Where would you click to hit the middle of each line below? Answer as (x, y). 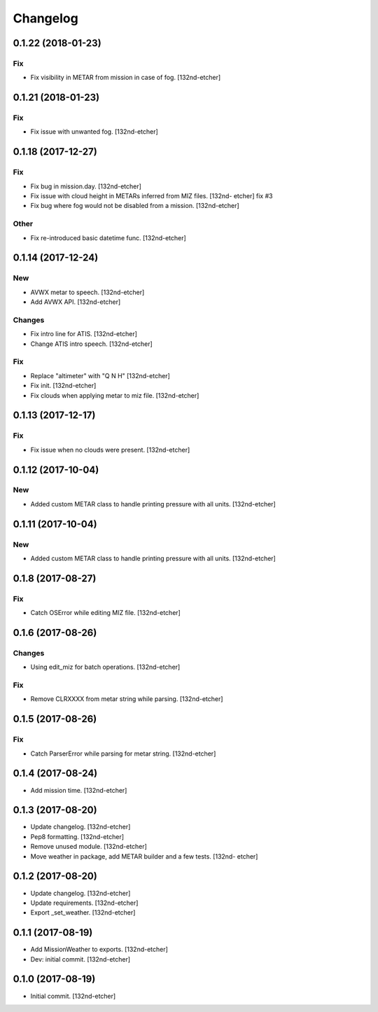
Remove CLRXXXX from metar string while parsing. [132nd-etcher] (127, 699)
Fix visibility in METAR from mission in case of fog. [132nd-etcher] (126, 78)
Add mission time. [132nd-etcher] (79, 790)
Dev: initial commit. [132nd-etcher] (80, 959)
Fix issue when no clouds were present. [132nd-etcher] (110, 450)
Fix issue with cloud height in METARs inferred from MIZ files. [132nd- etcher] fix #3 (152, 196)
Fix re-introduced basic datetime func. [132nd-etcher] (108, 237)
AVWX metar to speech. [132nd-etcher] (87, 292)
